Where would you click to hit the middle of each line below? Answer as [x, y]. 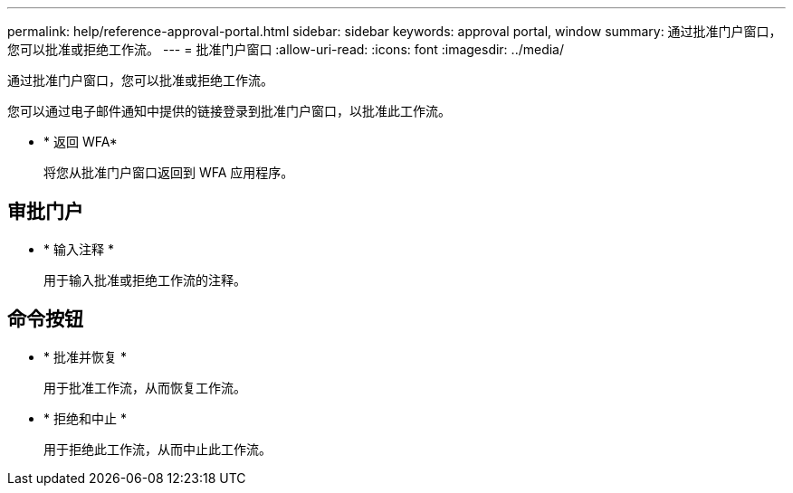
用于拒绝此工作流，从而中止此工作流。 [158, 449]
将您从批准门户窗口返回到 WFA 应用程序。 [169, 172]
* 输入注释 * [79, 249]
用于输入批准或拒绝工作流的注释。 [145, 280]
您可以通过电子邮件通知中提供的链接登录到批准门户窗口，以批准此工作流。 [229, 111]
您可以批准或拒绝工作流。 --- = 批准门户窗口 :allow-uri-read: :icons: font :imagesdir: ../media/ [286, 49]
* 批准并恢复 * [85, 356]
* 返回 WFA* [81, 142]
